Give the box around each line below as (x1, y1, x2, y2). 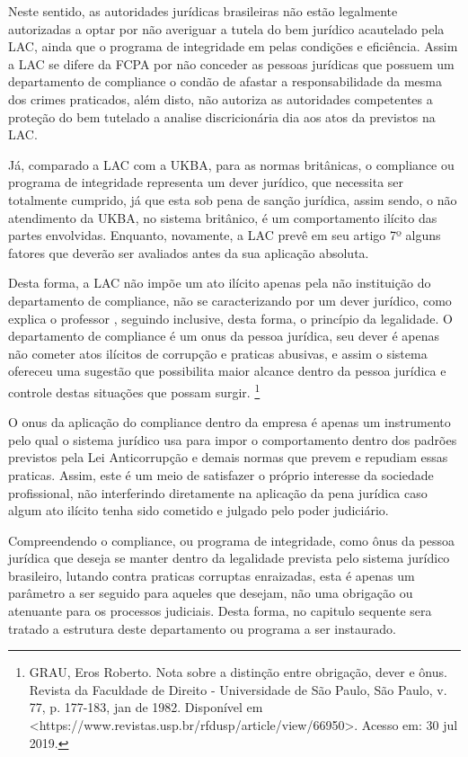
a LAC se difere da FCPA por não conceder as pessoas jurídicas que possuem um (8, 54, 455, 73)
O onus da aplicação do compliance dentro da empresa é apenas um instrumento (8, 413, 451, 432)
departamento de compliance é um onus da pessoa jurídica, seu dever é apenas (8, 326, 439, 345)
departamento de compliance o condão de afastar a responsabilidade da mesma (8, 72, 443, 91)
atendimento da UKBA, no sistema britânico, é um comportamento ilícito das (8, 208, 437, 227)
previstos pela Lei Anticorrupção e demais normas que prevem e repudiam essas (8, 448, 448, 467)
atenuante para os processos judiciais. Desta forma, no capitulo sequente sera (8, 601, 432, 620)
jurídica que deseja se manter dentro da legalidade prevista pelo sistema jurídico (8, 548, 450, 567)
